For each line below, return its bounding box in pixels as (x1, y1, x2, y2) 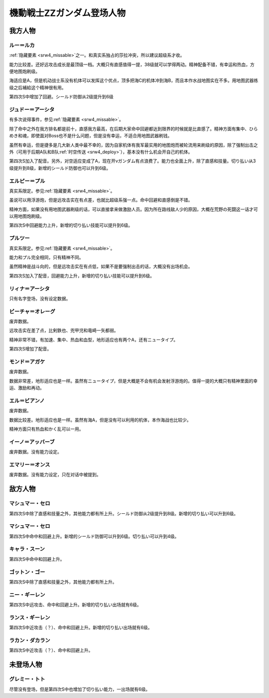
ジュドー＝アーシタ (9, 106, 55, 113)
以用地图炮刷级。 (9, 213, 44, 219)
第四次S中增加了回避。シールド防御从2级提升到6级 (9, 94, 114, 100)
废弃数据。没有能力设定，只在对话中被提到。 (9, 472, 101, 478)
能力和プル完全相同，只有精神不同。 (9, 254, 84, 260)
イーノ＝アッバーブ (9, 438, 55, 445)
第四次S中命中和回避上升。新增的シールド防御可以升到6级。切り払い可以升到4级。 (9, 533, 179, 539)
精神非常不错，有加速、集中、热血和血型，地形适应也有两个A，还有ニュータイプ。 (9, 337, 178, 343)
